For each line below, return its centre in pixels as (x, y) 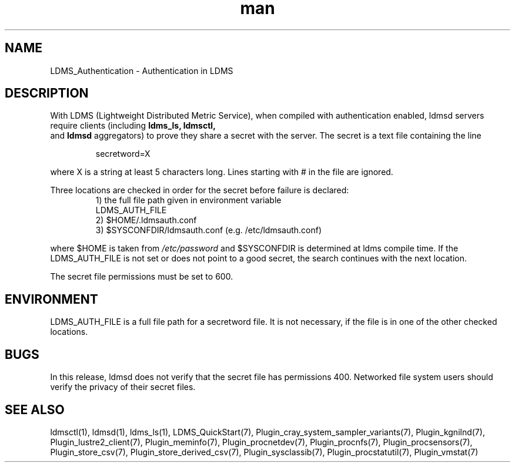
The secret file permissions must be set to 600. (142, 277)
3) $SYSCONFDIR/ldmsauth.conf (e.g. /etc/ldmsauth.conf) (209, 230)
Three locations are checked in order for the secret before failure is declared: (200, 190)
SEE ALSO (35, 409)
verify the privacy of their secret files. (123, 387)
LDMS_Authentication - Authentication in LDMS (142, 70)
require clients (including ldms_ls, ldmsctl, (133, 126)
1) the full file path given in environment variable (188, 200)
